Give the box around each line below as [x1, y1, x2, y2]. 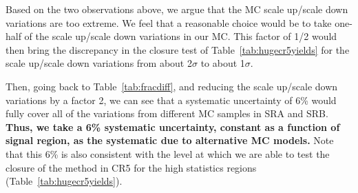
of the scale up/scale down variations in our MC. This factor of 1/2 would [24, 29, 337, 43]
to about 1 [200, 56, 245, 70]
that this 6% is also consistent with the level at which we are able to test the [6, 146, 330, 161]
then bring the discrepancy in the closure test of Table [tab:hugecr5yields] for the [6, 42, 350, 57]
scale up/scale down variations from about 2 [6, 56, 192, 70]
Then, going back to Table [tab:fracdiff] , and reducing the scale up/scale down [6, 79, 338, 93]
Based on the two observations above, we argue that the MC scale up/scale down [6, 2, 348, 16]
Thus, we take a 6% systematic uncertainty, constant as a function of [6, 119, 340, 134]
